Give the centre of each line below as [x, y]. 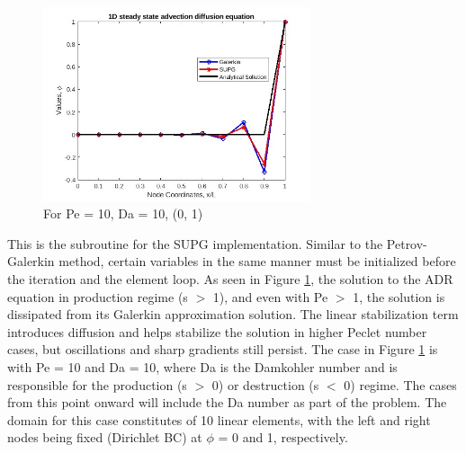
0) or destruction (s [265, 384]
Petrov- [407, 243]
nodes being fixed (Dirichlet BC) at [105, 437]
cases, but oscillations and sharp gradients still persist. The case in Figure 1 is [223, 349]
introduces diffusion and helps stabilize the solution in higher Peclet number [217, 331]
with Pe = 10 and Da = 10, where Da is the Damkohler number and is [202, 366]
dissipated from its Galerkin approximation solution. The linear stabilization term [233, 314]
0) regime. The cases [400, 384]
